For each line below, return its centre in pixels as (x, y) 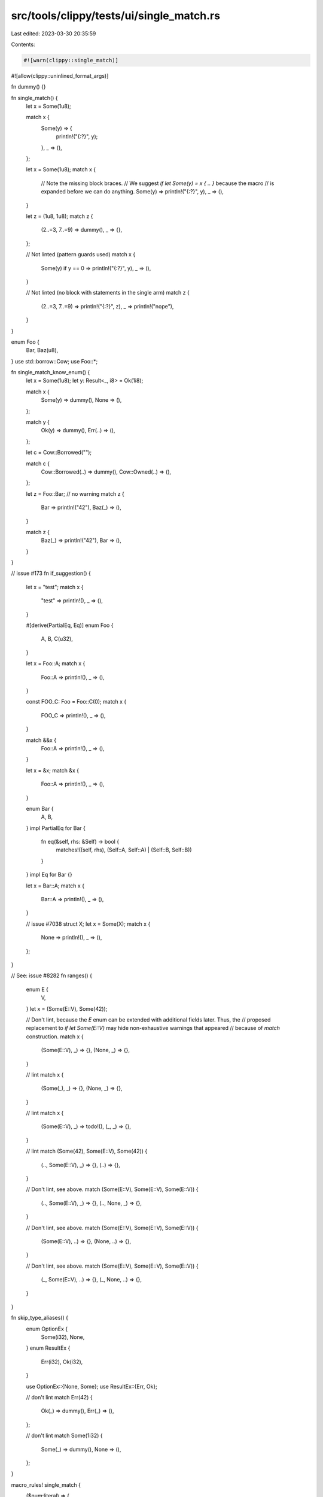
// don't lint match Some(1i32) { (64, 1436)
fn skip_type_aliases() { (40, 1318)
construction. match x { (55, 1037)
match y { (38, 422)
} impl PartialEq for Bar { (56, 828)
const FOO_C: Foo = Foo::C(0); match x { (76, 702)
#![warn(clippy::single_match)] (71, 60)
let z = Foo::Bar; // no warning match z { (75, 493)
